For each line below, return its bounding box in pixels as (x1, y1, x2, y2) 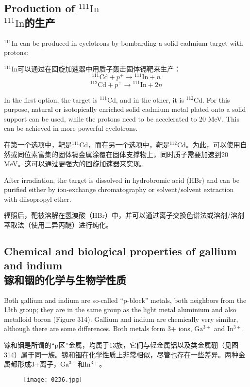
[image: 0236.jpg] (23, 376, 83, 383)
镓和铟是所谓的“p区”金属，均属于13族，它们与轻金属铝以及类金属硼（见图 (4, 340, 238, 350)
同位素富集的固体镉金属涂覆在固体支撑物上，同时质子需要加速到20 (17, 149, 228, 159)
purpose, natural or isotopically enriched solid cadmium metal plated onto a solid (4, 104, 246, 114)
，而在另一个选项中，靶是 (88, 139, 170, 149)
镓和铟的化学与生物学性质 (4, 272, 126, 287)
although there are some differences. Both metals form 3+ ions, (4, 323, 192, 334)
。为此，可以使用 (185, 139, 240, 149)
